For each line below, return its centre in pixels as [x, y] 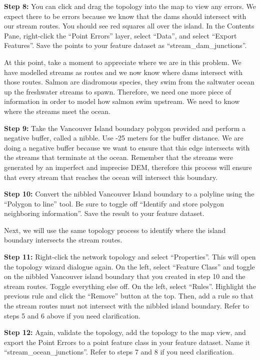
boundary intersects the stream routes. [63, 240]
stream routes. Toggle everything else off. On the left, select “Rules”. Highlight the [130, 286]
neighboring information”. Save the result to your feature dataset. [104, 213]
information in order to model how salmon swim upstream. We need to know [122, 101]
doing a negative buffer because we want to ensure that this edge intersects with [127, 147]
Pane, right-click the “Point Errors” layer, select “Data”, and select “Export [120, 35]
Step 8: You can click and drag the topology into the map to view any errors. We [130, 6]
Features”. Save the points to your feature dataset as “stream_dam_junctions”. [125, 45]
